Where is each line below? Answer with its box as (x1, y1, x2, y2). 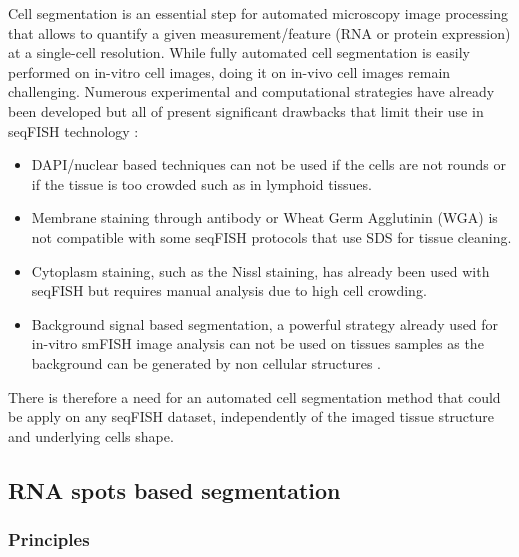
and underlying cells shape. (8, 425, 174, 446)
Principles (8, 526, 90, 551)
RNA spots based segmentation (8, 474, 341, 505)
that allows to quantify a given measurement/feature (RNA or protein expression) (8, 22, 511, 43)
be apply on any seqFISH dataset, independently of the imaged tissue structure (8, 406, 495, 427)
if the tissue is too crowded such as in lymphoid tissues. (31, 173, 372, 194)
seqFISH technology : (8, 120, 139, 141)
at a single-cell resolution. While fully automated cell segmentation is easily (8, 42, 471, 63)
